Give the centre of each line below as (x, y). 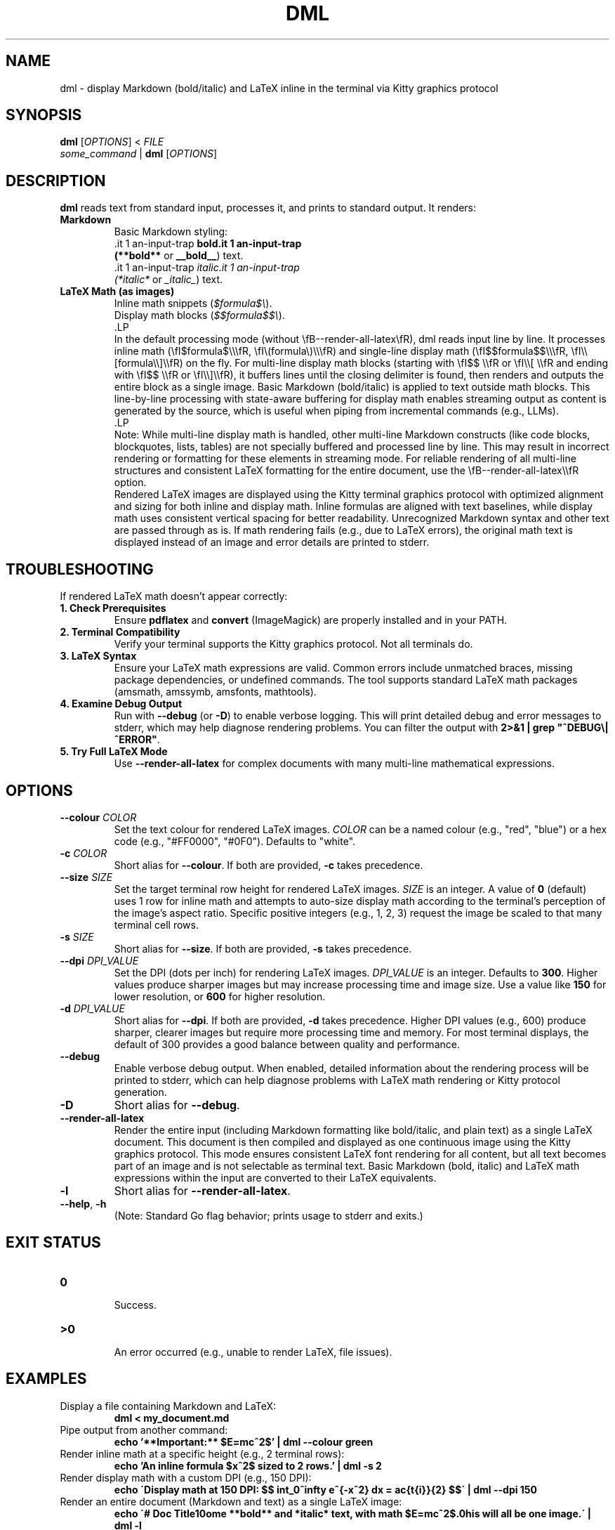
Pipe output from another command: (144, 1430)
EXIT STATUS (53, 1243)
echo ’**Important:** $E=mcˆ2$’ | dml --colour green (244, 1441)
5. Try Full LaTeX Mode (114, 752)
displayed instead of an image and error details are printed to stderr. (272, 542)
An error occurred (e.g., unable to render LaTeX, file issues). (253, 1352)
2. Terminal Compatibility (120, 632)
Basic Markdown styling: (171, 232)
